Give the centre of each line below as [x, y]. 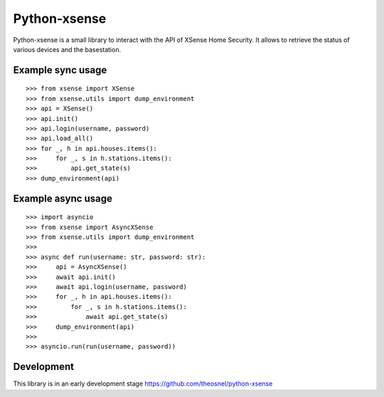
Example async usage [63, 198]
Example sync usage [60, 70]
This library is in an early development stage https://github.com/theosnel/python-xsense [143, 383]
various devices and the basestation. [67, 49]
